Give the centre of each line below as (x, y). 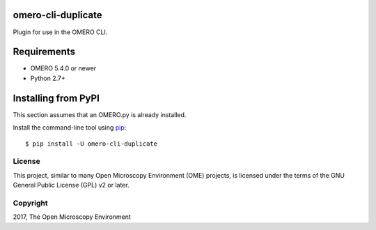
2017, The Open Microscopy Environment (72, 217)
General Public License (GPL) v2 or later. (71, 185)
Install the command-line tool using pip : (70, 128)
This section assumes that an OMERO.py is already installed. (100, 114)
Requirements (44, 52)
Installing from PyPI (56, 98)
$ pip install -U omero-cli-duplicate (92, 144)
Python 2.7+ (48, 78)
